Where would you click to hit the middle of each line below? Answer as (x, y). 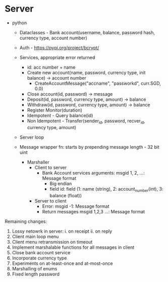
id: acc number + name (51, 67)
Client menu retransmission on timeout (52, 242)
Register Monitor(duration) (55, 110)
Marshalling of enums (35, 268)
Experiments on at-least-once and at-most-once (62, 263)
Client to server (50, 167)
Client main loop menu (35, 236)
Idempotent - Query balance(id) (60, 115)
